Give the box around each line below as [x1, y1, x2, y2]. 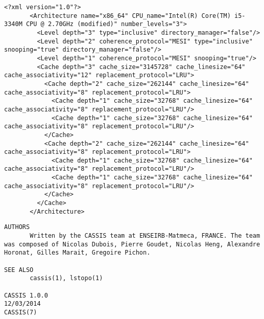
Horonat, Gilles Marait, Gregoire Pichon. [4, 249, 151, 257]
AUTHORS [4, 223, 30, 231]
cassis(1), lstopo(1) [30, 275, 103, 282]
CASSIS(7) [4, 308, 37, 316]
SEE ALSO [4, 266, 34, 274]
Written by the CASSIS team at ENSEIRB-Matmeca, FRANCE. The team [30, 232, 260, 240]
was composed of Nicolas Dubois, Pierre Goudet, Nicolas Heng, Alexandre [4, 240, 260, 248]
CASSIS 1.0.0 [4, 291, 48, 299]
